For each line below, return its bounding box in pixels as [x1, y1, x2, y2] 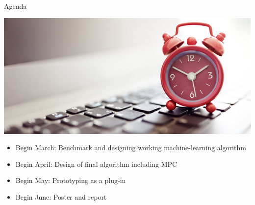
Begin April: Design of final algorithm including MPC [15, 159, 178, 169]
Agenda [4, 1, 27, 11]
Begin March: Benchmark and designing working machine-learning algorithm [15, 142, 246, 153]
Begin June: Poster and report [15, 191, 107, 202]
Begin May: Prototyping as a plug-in [15, 175, 126, 185]
